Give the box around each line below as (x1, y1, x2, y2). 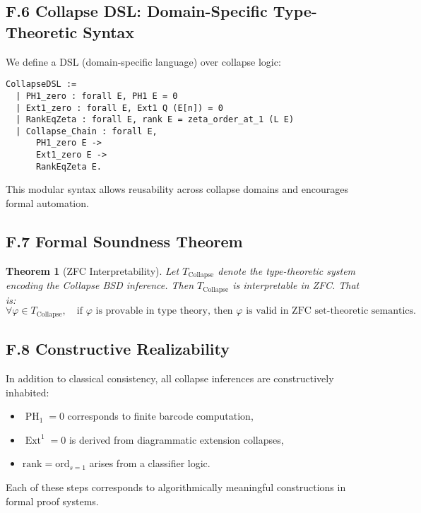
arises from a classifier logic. (89, 456, 210, 471)
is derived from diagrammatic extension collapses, (69, 432, 284, 447)
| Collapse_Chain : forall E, (16, 126, 158, 136)
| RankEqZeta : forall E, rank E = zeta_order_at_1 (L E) (16, 114, 295, 125)
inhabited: (6, 384, 49, 399)
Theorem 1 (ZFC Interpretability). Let (6, 263, 179, 278)
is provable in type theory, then (95, 306, 233, 317)
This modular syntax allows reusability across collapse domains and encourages (6, 182, 348, 196)
